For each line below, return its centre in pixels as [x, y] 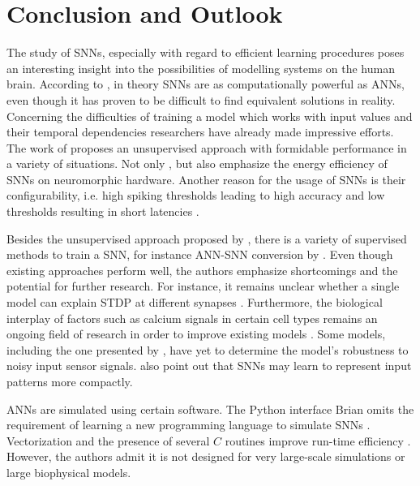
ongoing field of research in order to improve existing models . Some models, [196, 334]
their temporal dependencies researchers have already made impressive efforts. [200, 132]
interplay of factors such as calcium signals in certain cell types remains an [192, 318]
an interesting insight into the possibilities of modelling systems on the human [201, 68]
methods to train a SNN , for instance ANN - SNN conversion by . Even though [200, 254]
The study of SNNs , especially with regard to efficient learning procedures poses [206, 52]
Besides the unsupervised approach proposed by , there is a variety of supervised [207, 238]
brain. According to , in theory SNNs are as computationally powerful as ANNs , [206, 84]
